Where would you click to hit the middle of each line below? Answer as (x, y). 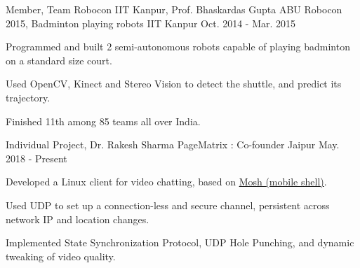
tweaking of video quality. (61, 256)
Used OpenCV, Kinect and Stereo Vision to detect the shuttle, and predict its (174, 84)
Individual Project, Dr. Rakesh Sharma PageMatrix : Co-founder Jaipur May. (173, 144)
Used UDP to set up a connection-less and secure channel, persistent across (168, 205)
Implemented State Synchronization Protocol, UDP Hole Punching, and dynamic (180, 242)
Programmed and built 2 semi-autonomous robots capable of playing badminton (178, 47)
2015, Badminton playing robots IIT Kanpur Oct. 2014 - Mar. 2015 (151, 23)
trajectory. (28, 97)
